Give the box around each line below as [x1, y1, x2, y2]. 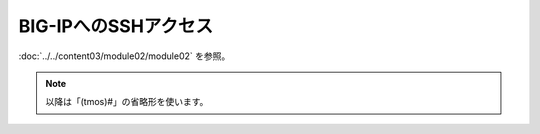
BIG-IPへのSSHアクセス [18, 15, 214, 37]
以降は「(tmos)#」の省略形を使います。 [45, 96, 209, 108]
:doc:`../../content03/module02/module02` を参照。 [18, 50, 231, 62]
